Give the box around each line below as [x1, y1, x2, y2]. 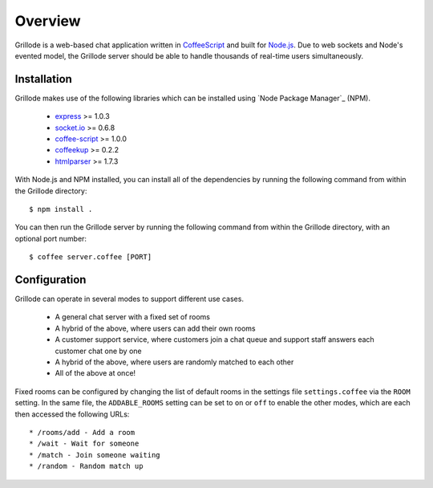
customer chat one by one [55, 346, 142, 356]
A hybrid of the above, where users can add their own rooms [55, 323, 256, 333]
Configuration [14, 273, 87, 287]
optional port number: [14, 234, 87, 243]
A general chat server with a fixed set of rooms [55, 312, 210, 322]
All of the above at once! [55, 368, 136, 378]
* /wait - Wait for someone [29, 439, 140, 449]
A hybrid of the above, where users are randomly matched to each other [55, 357, 294, 367]
